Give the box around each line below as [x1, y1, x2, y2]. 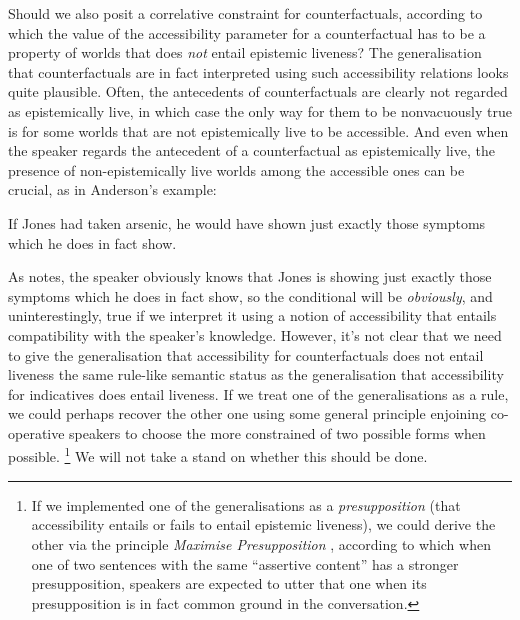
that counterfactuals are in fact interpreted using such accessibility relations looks [8, 61, 509, 82]
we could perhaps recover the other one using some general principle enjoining [8, 403, 487, 424]
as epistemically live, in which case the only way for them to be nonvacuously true [8, 100, 512, 121]
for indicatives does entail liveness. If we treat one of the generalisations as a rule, [8, 383, 509, 404]
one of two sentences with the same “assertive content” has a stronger [31, 553, 459, 574]
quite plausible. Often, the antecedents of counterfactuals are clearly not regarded [8, 81, 508, 102]
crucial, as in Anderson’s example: [8, 179, 217, 200]
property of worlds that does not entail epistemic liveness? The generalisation [8, 42, 482, 63]
